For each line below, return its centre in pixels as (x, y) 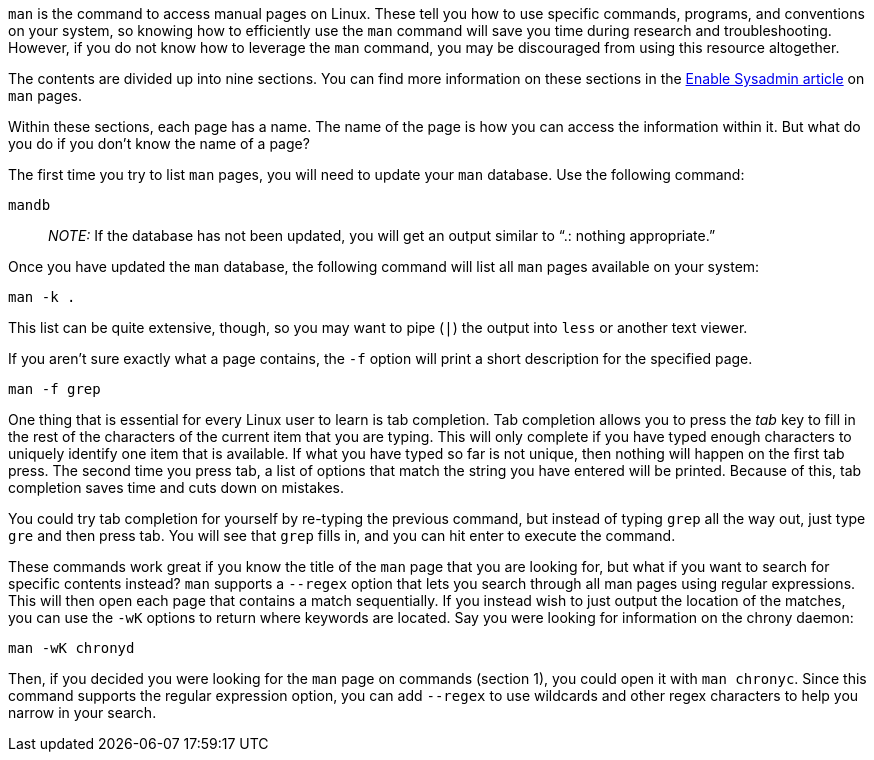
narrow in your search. (82, 712)
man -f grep (54, 389)
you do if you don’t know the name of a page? (159, 143)
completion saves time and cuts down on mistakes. (176, 487)
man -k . (42, 297)
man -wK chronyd (71, 648)
